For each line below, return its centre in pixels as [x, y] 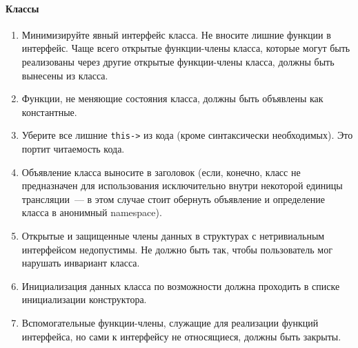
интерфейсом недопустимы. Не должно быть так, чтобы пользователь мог [177, 249]
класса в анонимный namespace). [92, 212]
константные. [49, 112]
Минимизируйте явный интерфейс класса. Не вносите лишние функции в [176, 34]
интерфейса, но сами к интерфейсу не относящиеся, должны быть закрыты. [181, 336]
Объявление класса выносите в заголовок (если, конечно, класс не [161, 172]
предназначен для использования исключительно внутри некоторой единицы [182, 185]
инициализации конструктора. [84, 299]
